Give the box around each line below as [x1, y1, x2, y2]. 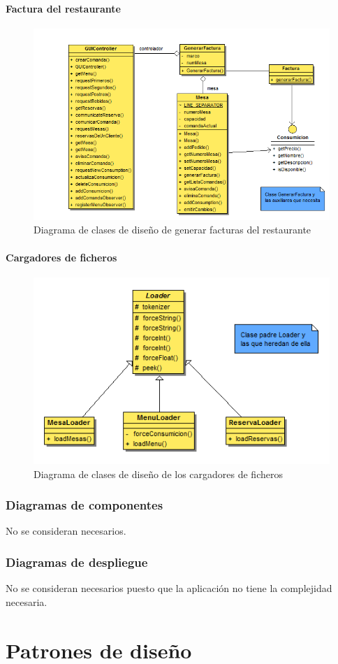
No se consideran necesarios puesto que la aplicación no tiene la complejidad [6, 581, 332, 596]
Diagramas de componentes [6, 496, 163, 514]
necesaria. [6, 594, 47, 609]
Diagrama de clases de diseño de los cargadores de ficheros [34, 466, 283, 481]
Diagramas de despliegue [6, 553, 148, 570]
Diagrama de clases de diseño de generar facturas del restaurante [34, 222, 311, 237]
